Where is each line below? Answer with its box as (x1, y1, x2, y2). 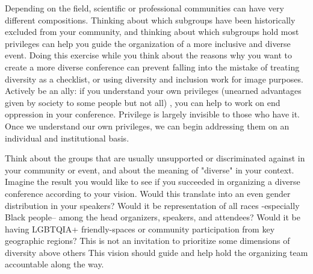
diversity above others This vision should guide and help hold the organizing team (5, 246, 308, 258)
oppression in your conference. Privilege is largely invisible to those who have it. (5, 108, 300, 120)
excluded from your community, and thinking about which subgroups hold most (5, 25, 299, 38)
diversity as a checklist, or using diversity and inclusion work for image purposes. (5, 72, 303, 85)
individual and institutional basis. (5, 131, 129, 144)
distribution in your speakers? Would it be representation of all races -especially (5, 199, 300, 211)
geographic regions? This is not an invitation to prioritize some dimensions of (5, 234, 290, 247)
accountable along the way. (5, 258, 104, 270)
